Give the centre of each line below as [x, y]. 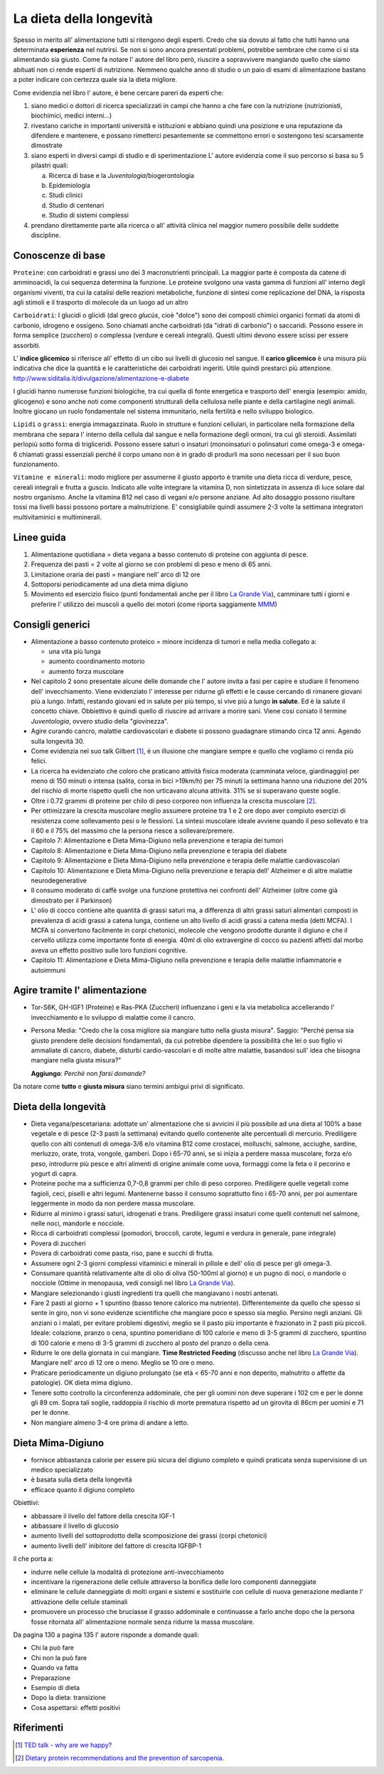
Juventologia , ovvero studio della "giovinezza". [100, 721]
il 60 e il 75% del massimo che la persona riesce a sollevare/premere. [133, 831]
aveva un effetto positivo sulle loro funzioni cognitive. [109, 950]
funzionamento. [36, 464]
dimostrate [47, 145]
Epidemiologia [69, 186]
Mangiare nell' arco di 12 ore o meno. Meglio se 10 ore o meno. [123, 1363]
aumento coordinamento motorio [97, 661]
